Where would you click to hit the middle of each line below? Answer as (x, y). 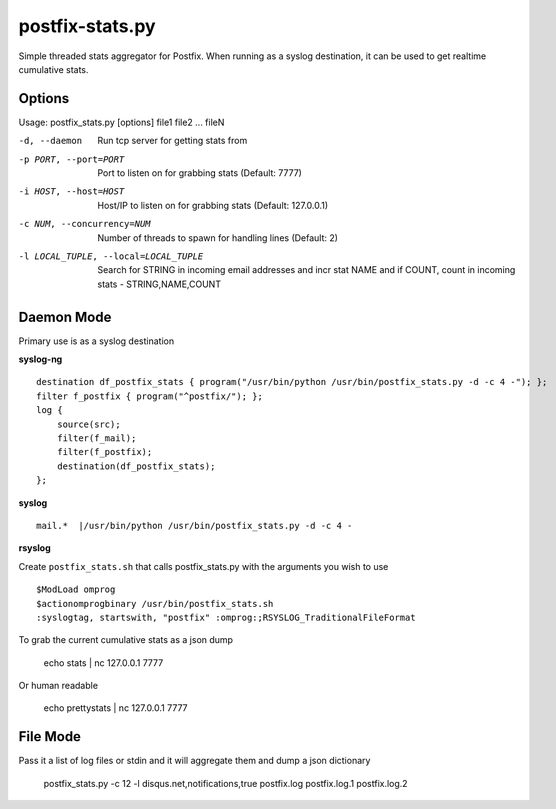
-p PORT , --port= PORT (71, 159)
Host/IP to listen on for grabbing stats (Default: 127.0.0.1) (213, 205)
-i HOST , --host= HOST (71, 191)
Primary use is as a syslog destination (96, 341)
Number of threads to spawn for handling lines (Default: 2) (218, 237)
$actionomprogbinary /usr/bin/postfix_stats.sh (155, 603)
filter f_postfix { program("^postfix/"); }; (150, 396)
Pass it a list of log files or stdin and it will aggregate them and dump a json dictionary (194, 761)
